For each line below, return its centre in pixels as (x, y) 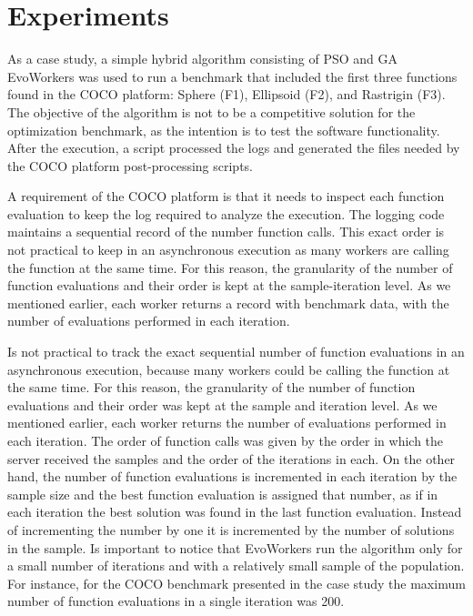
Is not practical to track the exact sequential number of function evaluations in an (236, 352)
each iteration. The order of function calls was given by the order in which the (226, 440)
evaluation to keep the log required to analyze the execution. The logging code (226, 213)
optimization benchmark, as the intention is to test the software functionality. (224, 130)
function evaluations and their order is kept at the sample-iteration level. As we (229, 285)
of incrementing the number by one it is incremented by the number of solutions (231, 529)
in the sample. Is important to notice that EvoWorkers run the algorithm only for (235, 547)
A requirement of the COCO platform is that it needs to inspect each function (226, 196)
